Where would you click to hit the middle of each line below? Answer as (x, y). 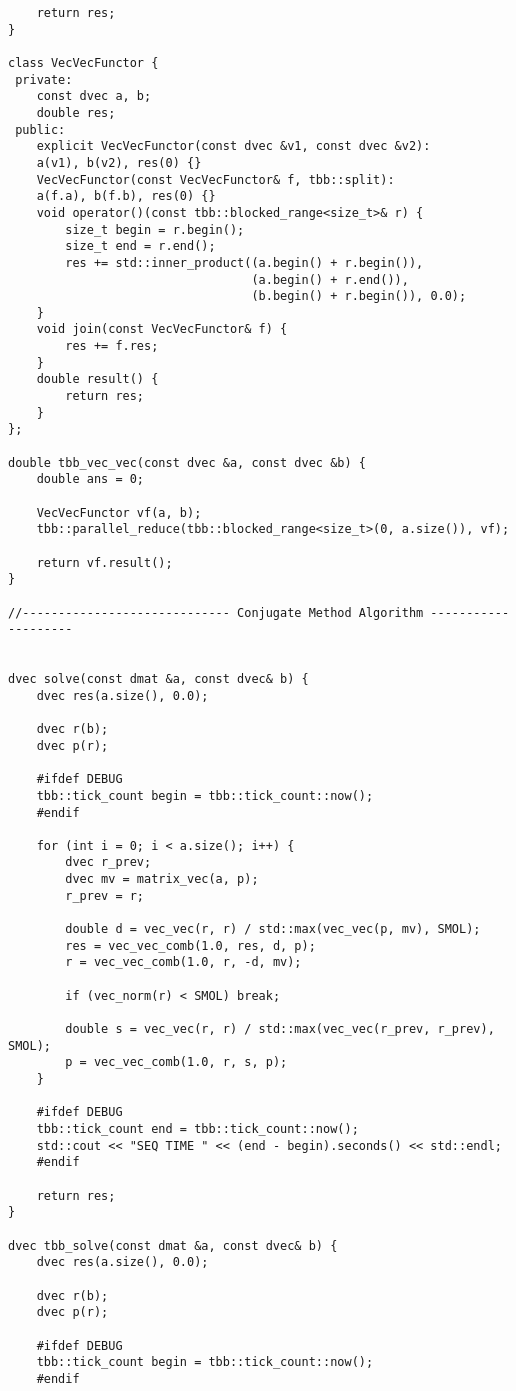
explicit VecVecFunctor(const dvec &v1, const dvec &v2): (233, 146)
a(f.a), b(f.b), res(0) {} (126, 196)
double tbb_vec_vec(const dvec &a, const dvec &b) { (187, 462)
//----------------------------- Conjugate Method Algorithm (216, 612)
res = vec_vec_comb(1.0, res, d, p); (190, 945)
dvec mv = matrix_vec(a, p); (162, 879)
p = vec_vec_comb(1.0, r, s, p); (176, 1062)
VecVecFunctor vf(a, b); (119, 512)
